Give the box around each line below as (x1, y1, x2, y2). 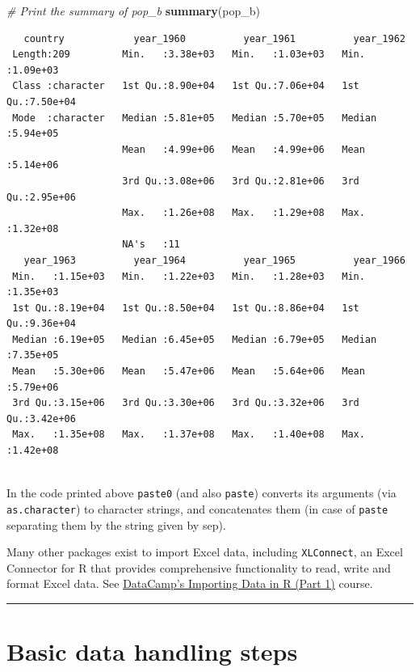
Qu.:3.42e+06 (6, 412, 76, 425)
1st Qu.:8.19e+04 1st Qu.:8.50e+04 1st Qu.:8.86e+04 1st (12, 302, 359, 314)
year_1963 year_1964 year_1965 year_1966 (23, 254, 405, 266)
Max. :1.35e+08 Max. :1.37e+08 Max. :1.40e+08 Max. (12, 429, 365, 441)
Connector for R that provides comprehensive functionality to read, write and (6, 559, 391, 576)
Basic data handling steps (6, 635, 298, 668)
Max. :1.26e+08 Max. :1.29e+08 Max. (122, 207, 365, 219)
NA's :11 (122, 239, 180, 251)
